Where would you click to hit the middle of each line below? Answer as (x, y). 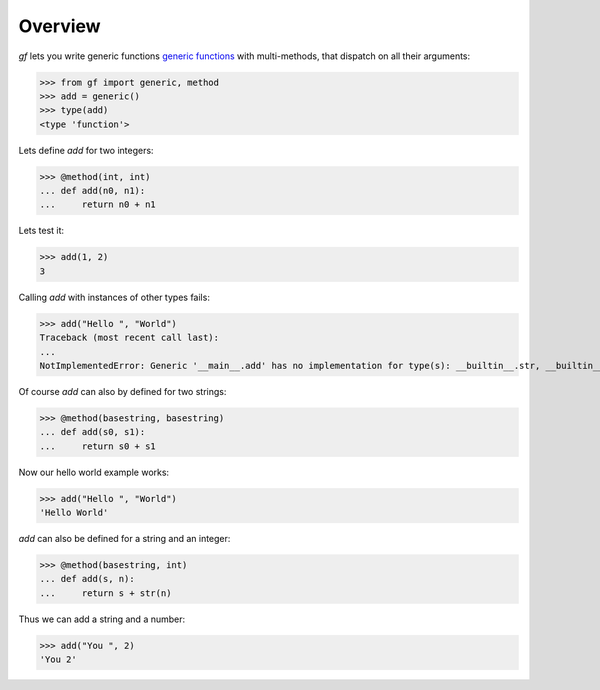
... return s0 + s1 (98, 446)
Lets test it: (41, 231)
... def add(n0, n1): (92, 191)
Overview (59, 26)
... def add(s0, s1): (92, 432)
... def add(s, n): (87, 579)
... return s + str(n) (105, 593)
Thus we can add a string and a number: (102, 619)
